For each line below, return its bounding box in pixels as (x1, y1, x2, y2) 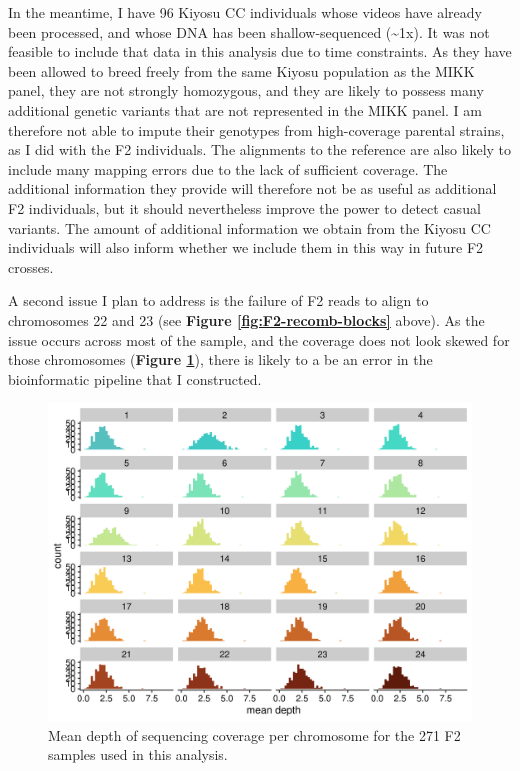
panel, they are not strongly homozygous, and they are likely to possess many (8, 80, 484, 101)
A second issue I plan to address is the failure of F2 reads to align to (8, 290, 429, 311)
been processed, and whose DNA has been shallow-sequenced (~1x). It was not (8, 21, 490, 42)
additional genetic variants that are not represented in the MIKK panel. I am (8, 99, 482, 120)
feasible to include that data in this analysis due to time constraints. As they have (8, 41, 512, 62)
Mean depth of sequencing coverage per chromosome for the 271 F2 (48, 724, 461, 745)
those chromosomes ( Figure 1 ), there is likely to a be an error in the (8, 349, 433, 370)
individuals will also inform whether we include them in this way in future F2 (8, 237, 484, 258)
